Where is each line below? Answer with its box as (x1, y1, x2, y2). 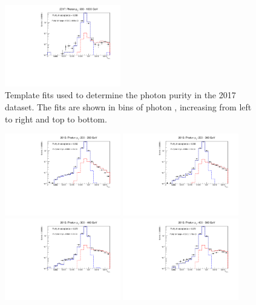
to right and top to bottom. (5, 112, 107, 125)
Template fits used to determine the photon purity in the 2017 (5, 89, 236, 101)
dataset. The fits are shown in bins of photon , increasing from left (5, 101, 252, 113)
